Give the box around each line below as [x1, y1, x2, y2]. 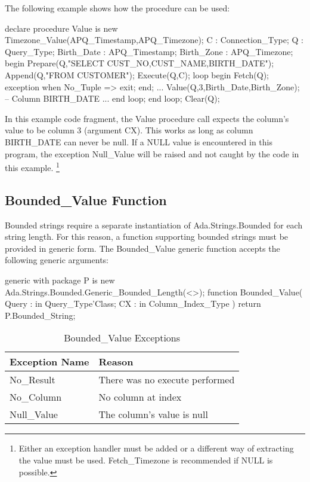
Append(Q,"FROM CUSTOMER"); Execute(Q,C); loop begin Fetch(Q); [5, 68, 269, 81]
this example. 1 [5, 160, 60, 173]
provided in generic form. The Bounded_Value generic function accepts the [5, 242, 280, 254]
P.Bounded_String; [5, 309, 76, 321]
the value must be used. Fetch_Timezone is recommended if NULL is [18, 453, 273, 466]
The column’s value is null [98, 407, 208, 422]
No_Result [10, 373, 55, 387]
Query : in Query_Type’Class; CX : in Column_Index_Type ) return [5, 297, 261, 310]
